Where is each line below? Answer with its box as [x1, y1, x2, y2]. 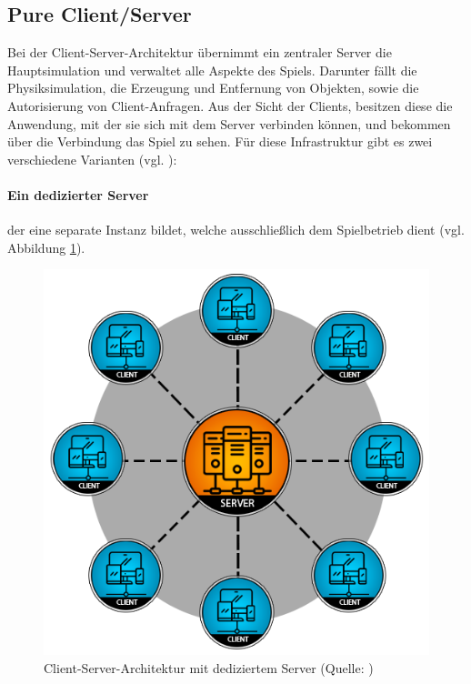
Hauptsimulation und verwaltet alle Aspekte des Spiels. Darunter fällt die [7, 60, 417, 79]
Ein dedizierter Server [7, 185, 149, 204]
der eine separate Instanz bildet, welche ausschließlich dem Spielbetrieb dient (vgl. [7, 220, 465, 239]
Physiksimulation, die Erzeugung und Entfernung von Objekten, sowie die [7, 78, 419, 97]
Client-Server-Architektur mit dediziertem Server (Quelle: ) [44, 658, 374, 677]
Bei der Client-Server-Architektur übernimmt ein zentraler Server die [7, 43, 392, 62]
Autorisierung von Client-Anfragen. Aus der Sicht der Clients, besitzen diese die [7, 96, 453, 115]
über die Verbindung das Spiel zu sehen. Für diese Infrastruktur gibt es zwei [7, 132, 433, 151]
